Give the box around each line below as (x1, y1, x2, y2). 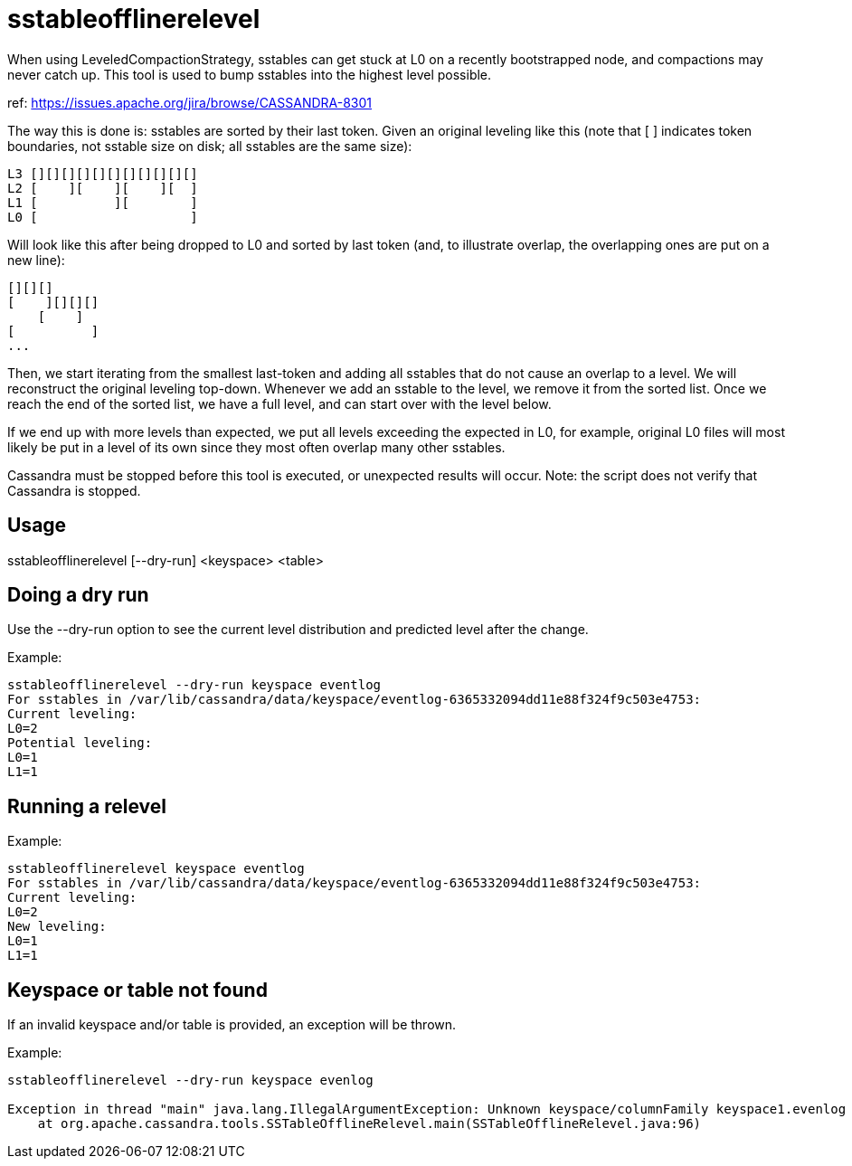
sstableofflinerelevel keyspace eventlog (7, 861, 305, 877)
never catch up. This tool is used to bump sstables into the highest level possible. (7, 66, 492, 82)
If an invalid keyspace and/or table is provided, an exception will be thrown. (7, 1017, 457, 1033)
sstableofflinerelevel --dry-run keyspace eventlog (7, 678, 382, 693)
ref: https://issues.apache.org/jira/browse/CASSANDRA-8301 (7, 94, 373, 110)
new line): (7, 251, 65, 268)
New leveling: (7, 919, 107, 934)
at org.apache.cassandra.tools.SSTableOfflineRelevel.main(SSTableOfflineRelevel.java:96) (37, 1116, 702, 1132)
